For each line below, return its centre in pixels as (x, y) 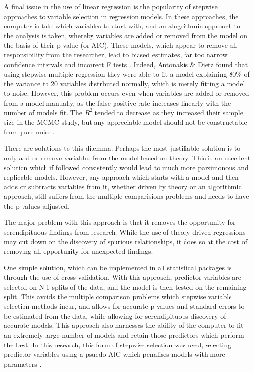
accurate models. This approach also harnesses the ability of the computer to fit (124, 325)
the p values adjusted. (37, 205)
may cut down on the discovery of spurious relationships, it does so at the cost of (126, 241)
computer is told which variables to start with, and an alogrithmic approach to (122, 26)
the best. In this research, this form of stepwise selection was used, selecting (117, 344)
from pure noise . (30, 131)
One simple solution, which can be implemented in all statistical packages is (118, 267)
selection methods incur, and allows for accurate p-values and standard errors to (124, 306)
